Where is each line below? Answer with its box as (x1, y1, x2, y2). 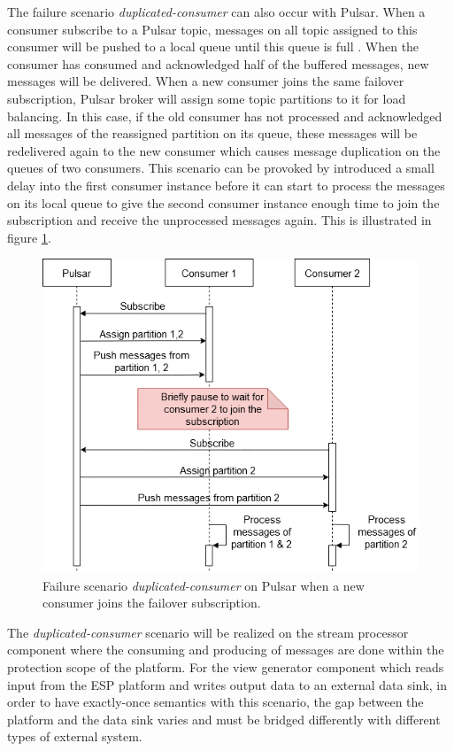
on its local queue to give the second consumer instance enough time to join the (7, 193, 440, 212)
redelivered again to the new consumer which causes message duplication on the (7, 141, 441, 159)
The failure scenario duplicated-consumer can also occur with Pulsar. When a (7, 3, 426, 20)
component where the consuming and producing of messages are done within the (7, 640, 444, 659)
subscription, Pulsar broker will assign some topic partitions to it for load (7, 89, 406, 107)
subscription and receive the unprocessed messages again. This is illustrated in (7, 211, 432, 229)
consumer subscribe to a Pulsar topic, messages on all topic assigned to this (7, 19, 418, 38)
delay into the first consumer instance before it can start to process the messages (7, 175, 445, 194)
